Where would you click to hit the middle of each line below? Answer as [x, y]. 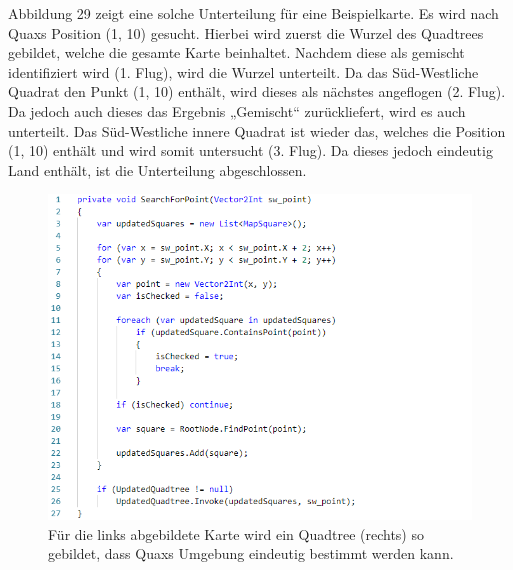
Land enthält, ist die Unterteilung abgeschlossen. [157, 169]
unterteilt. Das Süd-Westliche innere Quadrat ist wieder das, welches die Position [257, 130]
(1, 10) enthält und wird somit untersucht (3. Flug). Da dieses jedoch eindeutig [250, 150]
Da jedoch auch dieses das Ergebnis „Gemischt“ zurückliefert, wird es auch [237, 110]
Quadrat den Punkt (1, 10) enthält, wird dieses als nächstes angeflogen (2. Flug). [257, 91]
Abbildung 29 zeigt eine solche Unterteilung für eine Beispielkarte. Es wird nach [253, 13]
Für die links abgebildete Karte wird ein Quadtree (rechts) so [236, 533]
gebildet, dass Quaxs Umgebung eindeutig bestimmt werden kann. [251, 553]
